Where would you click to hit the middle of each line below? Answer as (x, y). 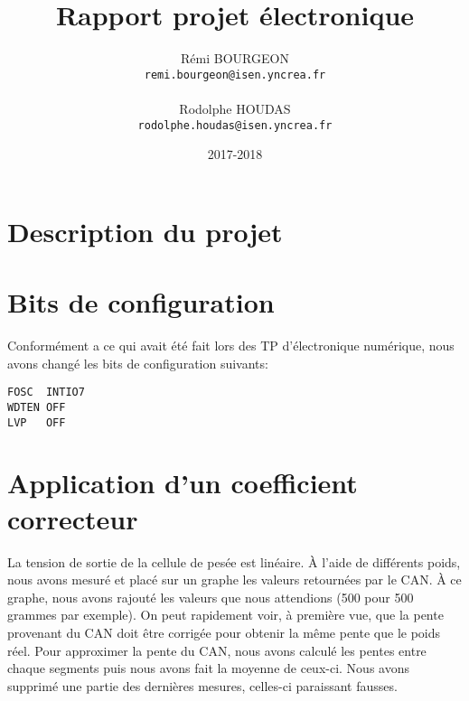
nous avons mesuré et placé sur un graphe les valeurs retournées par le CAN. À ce (234, 579)
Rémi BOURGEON (235, 58)
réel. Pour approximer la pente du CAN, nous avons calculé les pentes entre (217, 650)
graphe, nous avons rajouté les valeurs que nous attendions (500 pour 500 (211, 597)
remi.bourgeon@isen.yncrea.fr (235, 75)
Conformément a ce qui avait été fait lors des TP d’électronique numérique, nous (231, 346)
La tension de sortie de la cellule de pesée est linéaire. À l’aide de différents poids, (234, 561)
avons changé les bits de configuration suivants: (138, 363)
